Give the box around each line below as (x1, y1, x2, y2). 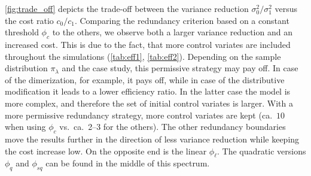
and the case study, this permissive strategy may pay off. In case (62, 62, 298, 74)
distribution (5, 62, 48, 74)
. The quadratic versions (217, 144, 306, 157)
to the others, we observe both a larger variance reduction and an (52, 26, 292, 38)
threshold (5, 26, 39, 38)
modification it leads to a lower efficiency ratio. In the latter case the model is (5, 85, 291, 98)
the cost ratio (5, 14, 54, 26)
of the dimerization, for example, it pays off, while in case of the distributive (5, 73, 285, 86)
